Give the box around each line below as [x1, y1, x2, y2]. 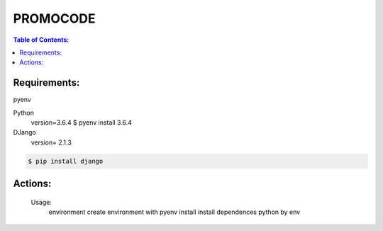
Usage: [30, 198, 52, 206]
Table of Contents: [13, 35, 70, 44]
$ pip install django [28, 157, 104, 165]
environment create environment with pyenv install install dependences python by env [48, 208, 301, 216]
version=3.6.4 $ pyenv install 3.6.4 [30, 118, 133, 127]
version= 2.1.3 [30, 138, 72, 147]
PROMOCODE [13, 11, 96, 26]
